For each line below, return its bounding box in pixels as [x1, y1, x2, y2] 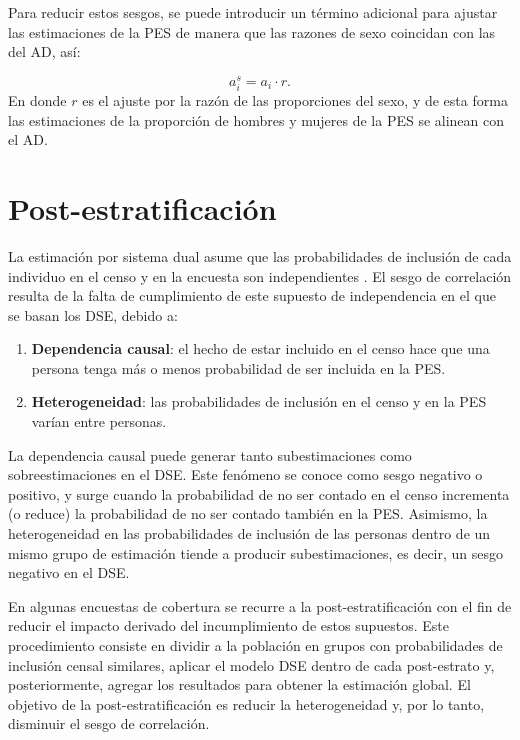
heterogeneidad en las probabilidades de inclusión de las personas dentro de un [8, 523, 491, 544]
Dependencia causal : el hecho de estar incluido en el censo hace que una [31, 338, 490, 359]
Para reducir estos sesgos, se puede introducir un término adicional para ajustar [8, 2, 498, 22]
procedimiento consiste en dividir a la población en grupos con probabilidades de [8, 635, 503, 656]
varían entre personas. [31, 411, 167, 432]
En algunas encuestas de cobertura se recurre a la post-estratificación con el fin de [8, 595, 512, 616]
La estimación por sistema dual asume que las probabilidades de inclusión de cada [8, 245, 512, 266]
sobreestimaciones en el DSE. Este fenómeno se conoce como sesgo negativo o [8, 464, 483, 485]
